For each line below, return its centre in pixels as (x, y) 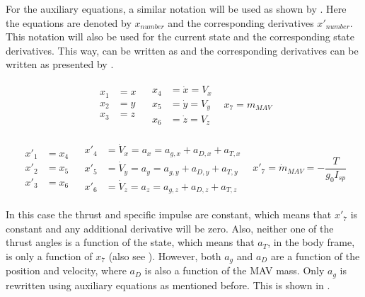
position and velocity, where (66, 270)
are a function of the (315, 256)
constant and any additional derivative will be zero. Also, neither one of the (170, 228)
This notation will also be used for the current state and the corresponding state (180, 37)
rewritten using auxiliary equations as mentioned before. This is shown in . (168, 285)
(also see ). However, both (165, 256)
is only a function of (49, 256)
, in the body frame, (311, 242)
